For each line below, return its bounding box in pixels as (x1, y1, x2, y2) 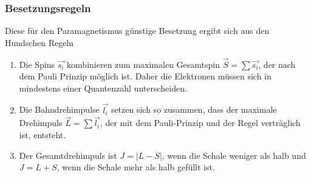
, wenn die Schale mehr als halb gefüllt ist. (56, 161, 215, 173)
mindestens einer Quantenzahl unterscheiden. (19, 81, 187, 94)
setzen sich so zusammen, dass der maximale (111, 103, 277, 116)
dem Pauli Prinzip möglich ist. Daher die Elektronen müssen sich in (19, 70, 272, 82)
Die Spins (19, 58, 55, 70)
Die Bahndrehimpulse (19, 103, 100, 116)
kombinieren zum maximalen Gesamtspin (67, 58, 220, 70)
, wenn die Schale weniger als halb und (162, 149, 306, 161)
